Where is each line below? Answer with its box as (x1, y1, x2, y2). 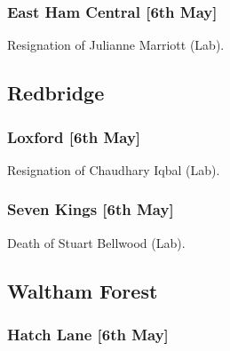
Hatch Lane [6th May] (7, 323, 169, 345)
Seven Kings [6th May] (7, 198, 174, 220)
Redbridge (7, 79, 105, 107)
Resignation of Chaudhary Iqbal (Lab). (7, 160, 220, 179)
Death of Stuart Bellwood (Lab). (7, 233, 186, 251)
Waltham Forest (7, 276, 158, 304)
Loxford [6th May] (7, 125, 141, 148)
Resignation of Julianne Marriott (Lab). (7, 36, 225, 54)
